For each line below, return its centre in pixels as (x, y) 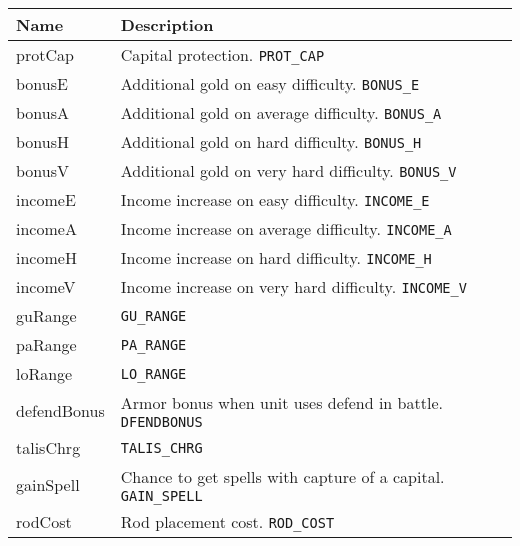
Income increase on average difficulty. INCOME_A (286, 228)
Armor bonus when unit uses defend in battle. (281, 402)
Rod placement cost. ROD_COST (227, 521)
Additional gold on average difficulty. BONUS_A (281, 112)
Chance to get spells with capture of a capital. (282, 476)
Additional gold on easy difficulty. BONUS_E (270, 83)
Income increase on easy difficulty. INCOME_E (275, 199)
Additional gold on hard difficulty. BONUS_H (271, 141)
